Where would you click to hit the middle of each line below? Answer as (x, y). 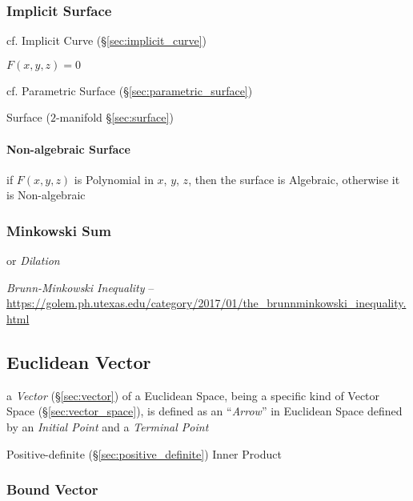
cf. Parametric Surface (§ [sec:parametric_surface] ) (130, 90)
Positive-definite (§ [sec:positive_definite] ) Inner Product (144, 453)
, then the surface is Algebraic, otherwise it (294, 179)
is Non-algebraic (46, 195)
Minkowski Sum (59, 230)
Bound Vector (52, 489)
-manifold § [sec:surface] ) (114, 117)
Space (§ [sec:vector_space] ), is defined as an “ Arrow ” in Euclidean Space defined (204, 411)
